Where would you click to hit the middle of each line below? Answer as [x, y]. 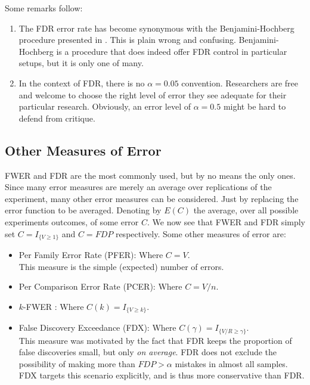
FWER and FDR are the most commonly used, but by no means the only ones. [150, 175]
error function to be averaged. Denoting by [83, 210]
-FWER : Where [54, 306]
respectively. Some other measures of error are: [201, 233]
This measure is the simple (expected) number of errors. [121, 266]
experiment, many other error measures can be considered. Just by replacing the [152, 198]
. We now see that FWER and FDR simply [227, 221]
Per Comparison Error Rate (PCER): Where [100, 286]
